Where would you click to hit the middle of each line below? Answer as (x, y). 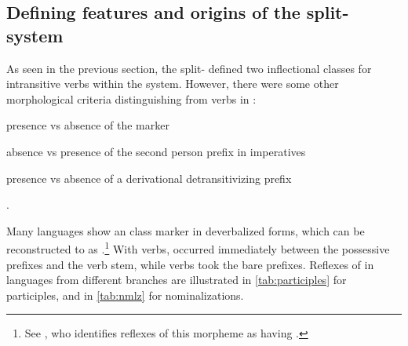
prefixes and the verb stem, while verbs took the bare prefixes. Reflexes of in (190, 264)
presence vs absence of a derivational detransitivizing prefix (149, 178)
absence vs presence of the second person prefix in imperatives (156, 151)
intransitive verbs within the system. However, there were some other (173, 84)
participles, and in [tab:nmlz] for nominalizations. (125, 295)
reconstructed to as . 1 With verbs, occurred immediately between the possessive (198, 248)
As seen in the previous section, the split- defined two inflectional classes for (189, 68)
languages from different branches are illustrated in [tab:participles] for (177, 280)
